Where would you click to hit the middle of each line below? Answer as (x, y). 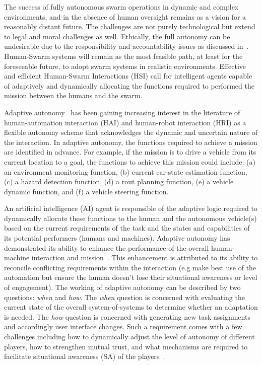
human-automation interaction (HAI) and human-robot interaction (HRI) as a (125, 122)
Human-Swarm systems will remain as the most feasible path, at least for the (123, 56)
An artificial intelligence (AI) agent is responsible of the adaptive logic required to (131, 208)
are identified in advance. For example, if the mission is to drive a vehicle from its (130, 152)
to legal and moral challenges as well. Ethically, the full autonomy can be (117, 36)
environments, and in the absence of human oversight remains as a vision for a (125, 16)
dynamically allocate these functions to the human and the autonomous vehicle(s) (130, 218)
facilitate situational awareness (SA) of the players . (85, 356)
